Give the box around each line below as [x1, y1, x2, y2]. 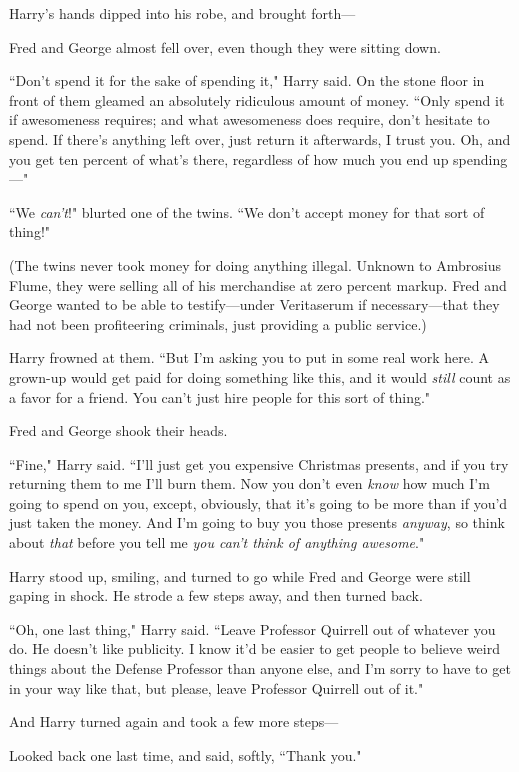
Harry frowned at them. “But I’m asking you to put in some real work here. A [9, 347, 490, 368]
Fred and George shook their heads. [9, 420, 228, 441]
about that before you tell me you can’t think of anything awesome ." [9, 532, 425, 553]
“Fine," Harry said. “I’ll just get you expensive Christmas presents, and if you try [9, 453, 509, 474]
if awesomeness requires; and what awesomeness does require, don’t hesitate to [9, 109, 490, 130]
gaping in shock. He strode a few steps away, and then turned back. [9, 585, 423, 606]
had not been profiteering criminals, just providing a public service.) [9, 313, 427, 334]
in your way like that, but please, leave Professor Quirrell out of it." [9, 677, 424, 698]
